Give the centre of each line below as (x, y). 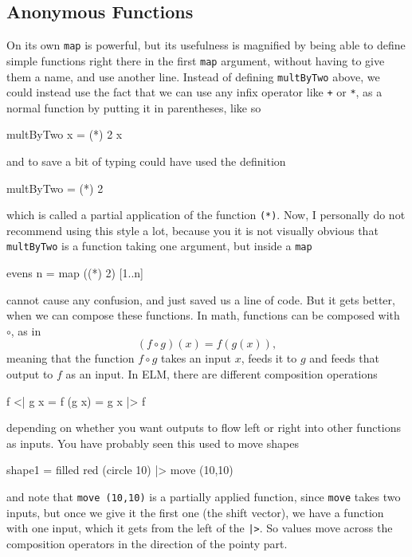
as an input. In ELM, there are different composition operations (222, 374)
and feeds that (344, 358)
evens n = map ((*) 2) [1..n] (75, 273)
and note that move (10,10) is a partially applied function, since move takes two (204, 497)
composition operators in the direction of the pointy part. (147, 543)
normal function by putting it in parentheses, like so (134, 107)
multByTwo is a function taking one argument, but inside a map (159, 246)
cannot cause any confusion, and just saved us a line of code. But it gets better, (201, 299)
